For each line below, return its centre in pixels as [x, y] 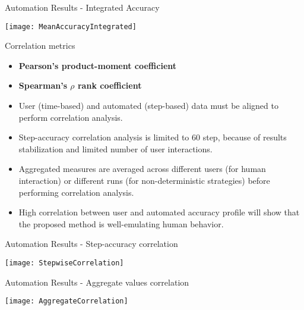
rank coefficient [110, 85]
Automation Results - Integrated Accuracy [82, 7]
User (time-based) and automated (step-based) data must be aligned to [148, 106]
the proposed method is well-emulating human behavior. [121, 223]
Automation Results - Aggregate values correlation [97, 282]
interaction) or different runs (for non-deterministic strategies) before [144, 180]
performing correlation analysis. [76, 192]
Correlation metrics [40, 46]
